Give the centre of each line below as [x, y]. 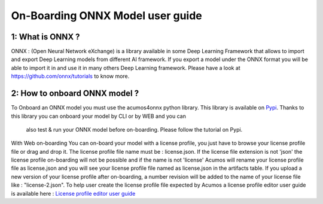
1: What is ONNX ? [45, 37]
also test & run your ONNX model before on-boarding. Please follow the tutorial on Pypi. [134, 129]
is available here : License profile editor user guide [73, 193]
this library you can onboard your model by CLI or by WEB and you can [99, 116]
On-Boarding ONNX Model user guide [107, 16]
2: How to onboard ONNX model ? [75, 94]
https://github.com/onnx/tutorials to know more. [70, 76]
